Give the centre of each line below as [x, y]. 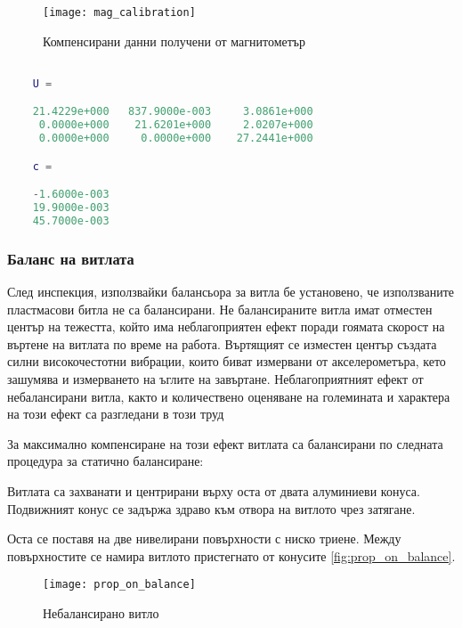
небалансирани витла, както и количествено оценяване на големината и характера [229, 396]
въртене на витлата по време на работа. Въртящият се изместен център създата [222, 343]
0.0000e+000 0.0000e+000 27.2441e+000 [176, 139]
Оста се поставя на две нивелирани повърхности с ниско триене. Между [204, 538]
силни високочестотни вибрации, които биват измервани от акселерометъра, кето [227, 361]
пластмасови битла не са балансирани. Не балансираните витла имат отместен [220, 309]
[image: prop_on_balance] [119, 585]
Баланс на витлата [71, 258]
